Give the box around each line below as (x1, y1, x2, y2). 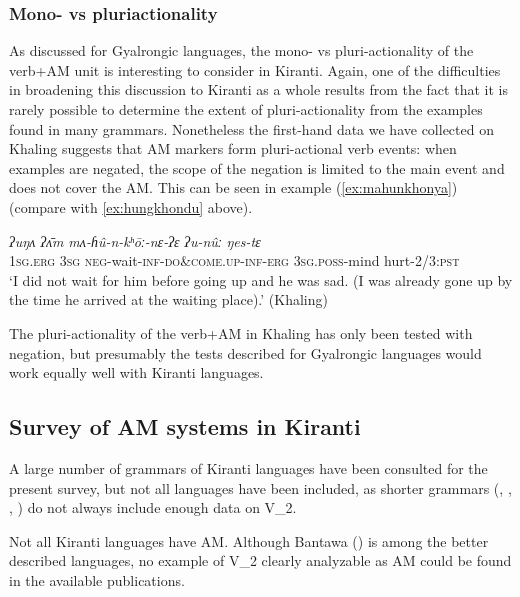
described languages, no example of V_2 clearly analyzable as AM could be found (9, 550, 512, 571)
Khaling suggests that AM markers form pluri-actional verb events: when (9, 138, 457, 159)
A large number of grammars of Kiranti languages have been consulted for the (9, 457, 488, 478)
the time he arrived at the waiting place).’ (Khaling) (9, 289, 328, 310)
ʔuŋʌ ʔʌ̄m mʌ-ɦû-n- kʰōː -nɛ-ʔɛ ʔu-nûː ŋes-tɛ (9, 230, 261, 251)
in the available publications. (9, 569, 185, 590)
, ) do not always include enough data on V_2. (9, 497, 297, 518)
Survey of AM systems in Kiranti (9, 411, 361, 442)
